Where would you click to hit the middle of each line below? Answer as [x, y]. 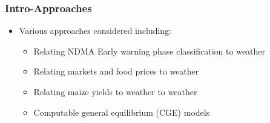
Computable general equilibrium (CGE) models [122, 112]
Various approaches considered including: [95, 31]
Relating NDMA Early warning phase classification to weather [150, 51]
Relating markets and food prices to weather [116, 71]
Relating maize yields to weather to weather [115, 91]
